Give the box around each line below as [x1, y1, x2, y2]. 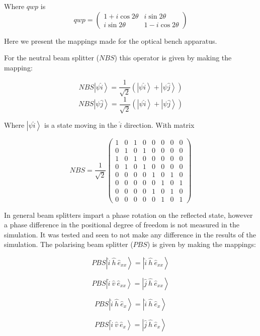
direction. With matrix [124, 120, 195, 130]
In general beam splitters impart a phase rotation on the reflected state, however [4, 209, 253, 220]
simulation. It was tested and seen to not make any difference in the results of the [4, 229, 256, 239]
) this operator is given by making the [114, 52, 232, 63]
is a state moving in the [44, 120, 117, 130]
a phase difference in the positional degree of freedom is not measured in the [4, 219, 239, 230]
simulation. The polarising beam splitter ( [4, 239, 133, 249]
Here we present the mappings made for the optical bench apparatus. [4, 35, 217, 46]
